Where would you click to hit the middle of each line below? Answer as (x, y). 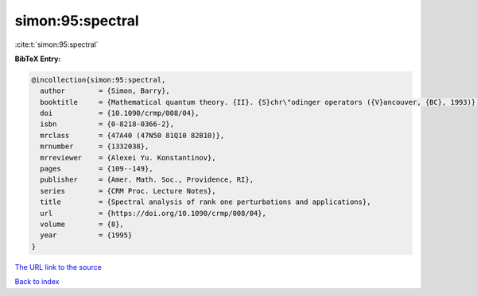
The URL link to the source (58, 267)
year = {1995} (86, 235)
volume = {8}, (82, 224)
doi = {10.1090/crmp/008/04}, (120, 113)
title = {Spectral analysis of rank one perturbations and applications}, (206, 202)
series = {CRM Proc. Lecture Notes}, (128, 191)
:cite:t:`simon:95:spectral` (56, 44)
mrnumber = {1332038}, (95, 146)
